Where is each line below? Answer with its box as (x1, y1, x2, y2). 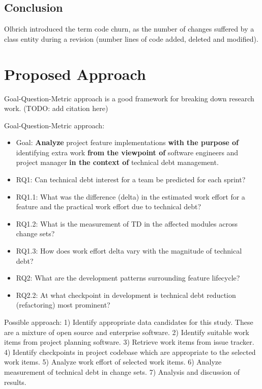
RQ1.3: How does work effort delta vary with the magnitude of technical (16, 245, 242, 256)
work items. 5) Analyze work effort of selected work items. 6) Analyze (4, 356, 222, 367)
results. (4, 376, 26, 387)
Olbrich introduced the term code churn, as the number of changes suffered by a (4, 23, 254, 34)
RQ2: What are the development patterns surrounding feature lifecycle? (16, 272, 240, 283)
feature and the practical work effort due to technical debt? (16, 201, 201, 212)
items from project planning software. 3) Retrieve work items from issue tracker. (4, 337, 254, 347)
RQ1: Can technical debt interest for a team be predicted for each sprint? (16, 174, 246, 185)
